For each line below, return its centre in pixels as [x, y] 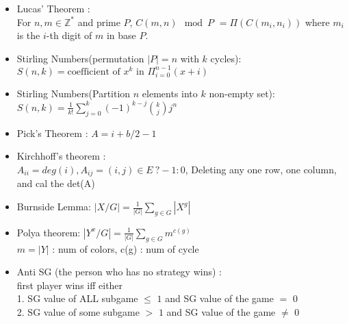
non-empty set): [242, 93]
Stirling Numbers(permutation [80, 58]
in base [121, 35]
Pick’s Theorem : [52, 133]
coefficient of [94, 72]
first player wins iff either [70, 285]
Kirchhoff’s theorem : [61, 156]
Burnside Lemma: [54, 206]
